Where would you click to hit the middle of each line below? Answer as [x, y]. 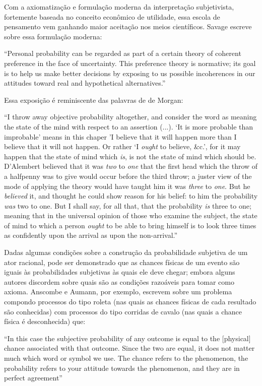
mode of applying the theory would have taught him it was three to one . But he [127, 186]
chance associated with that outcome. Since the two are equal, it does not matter [129, 348]
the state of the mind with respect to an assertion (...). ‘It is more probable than [129, 126]
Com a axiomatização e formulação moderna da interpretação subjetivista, [119, 7]
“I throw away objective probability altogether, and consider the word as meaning [130, 117]
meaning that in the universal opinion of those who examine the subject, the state [131, 215]
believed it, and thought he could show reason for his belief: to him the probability [131, 196]
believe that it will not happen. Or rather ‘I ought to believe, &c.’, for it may [122, 146]
